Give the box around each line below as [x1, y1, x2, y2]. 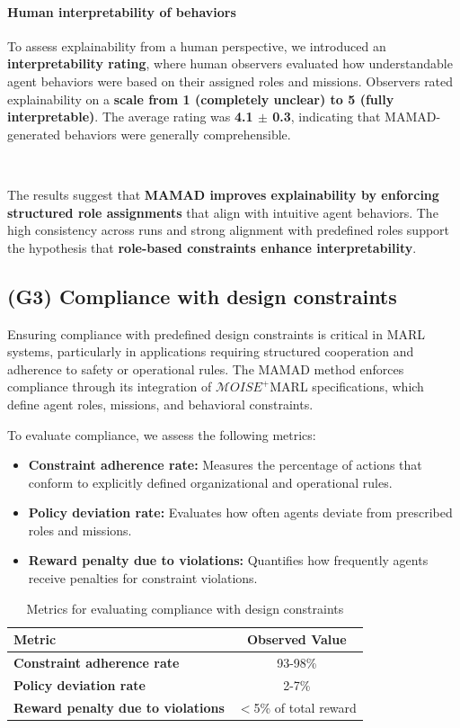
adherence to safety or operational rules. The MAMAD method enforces [7, 359, 404, 378]
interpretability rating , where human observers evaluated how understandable [7, 54, 453, 73]
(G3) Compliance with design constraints [7, 282, 397, 310]
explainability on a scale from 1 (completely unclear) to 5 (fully [7, 89, 394, 108]
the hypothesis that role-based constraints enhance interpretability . [7, 238, 417, 256]
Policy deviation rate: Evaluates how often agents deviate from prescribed [28, 503, 453, 522]
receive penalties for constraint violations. [28, 569, 258, 588]
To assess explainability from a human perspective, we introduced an [7, 36, 386, 55]
